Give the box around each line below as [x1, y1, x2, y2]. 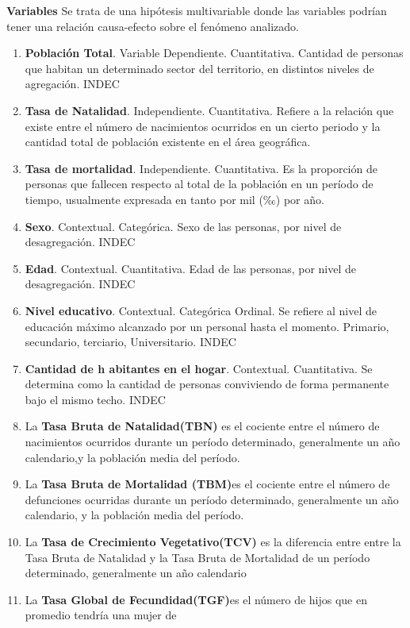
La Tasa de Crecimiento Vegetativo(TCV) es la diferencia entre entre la [25, 534, 401, 550]
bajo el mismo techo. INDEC [25, 391, 166, 407]
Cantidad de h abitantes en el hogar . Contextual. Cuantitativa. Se [25, 360, 373, 376]
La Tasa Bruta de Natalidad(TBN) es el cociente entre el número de [25, 418, 380, 434]
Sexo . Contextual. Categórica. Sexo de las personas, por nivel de [25, 218, 342, 234]
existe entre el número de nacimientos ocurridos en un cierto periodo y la [25, 118, 381, 134]
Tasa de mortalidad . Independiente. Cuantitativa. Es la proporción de [25, 160, 377, 176]
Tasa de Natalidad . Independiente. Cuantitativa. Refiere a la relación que [25, 102, 394, 118]
